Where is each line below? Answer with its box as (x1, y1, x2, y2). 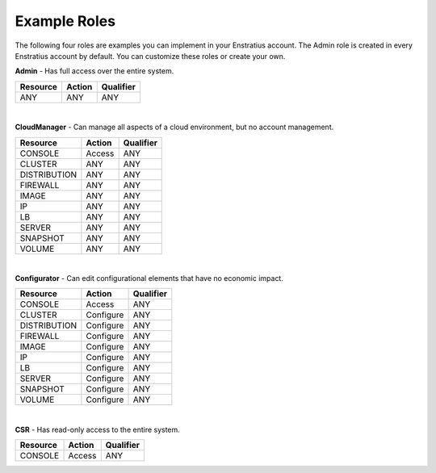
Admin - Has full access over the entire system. (15, 66, 174, 76)
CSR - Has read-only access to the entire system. (15, 425, 181, 434)
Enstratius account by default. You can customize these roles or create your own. (15, 51, 286, 61)
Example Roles (15, 12, 116, 30)
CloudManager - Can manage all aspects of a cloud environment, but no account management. (15, 122, 334, 132)
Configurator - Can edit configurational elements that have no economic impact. (15, 273, 284, 283)
